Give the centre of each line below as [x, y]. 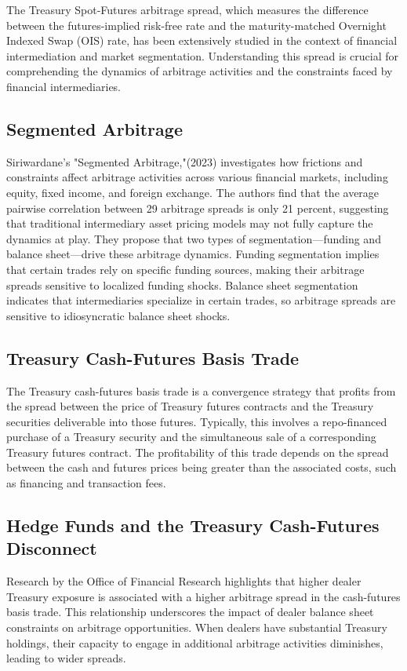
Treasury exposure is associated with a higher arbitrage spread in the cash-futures [203, 596]
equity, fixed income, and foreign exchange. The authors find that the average [193, 192]
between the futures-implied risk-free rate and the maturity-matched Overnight [196, 25]
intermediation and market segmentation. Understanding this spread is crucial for [202, 55]
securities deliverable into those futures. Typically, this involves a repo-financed [197, 421]
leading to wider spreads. [66, 658]
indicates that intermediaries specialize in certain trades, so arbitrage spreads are [201, 300]
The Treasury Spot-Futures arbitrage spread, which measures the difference [187, 9]
